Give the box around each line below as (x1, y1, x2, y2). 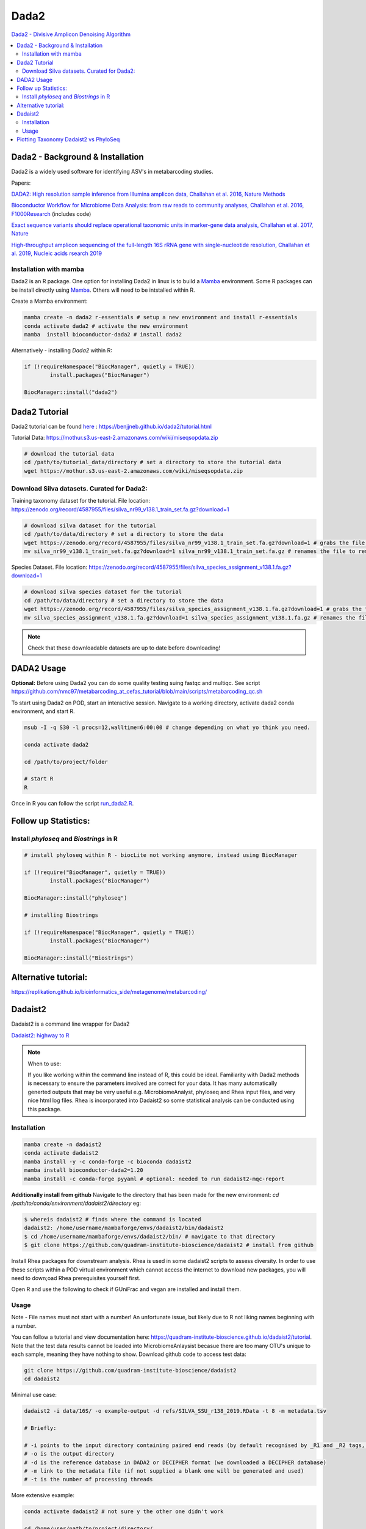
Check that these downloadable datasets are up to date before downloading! (27, 644, 221, 651)
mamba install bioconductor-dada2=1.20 (24, 1167, 143, 1174)
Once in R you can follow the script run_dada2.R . (11, 799, 134, 807)
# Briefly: (24, 1425, 57, 1432)
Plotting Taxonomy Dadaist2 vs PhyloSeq (16, 136, 120, 143)
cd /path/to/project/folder (24, 758, 108, 765)
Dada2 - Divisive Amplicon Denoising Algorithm (11, 31, 131, 38)
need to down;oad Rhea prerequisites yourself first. (11, 1274, 141, 1281)
